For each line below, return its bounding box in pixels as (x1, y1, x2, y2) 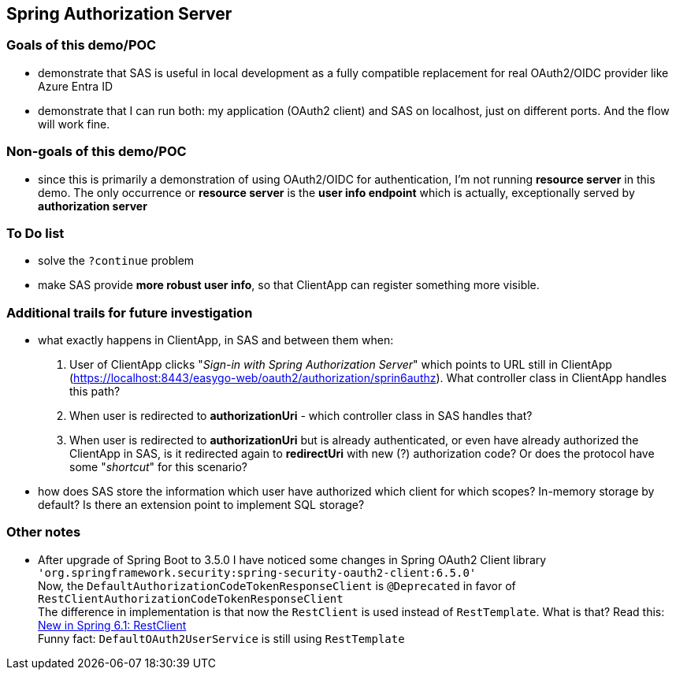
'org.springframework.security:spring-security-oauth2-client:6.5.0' (38, 566, 477, 579)
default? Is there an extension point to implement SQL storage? (38, 498, 365, 512)
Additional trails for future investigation (6, 304, 253, 321)
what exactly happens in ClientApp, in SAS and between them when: (38, 333, 394, 347)
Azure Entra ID (38, 79, 113, 93)
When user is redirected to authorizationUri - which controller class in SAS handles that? (69, 409, 533, 423)
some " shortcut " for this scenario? (69, 460, 248, 474)
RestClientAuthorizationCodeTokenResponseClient (38, 592, 344, 605)
